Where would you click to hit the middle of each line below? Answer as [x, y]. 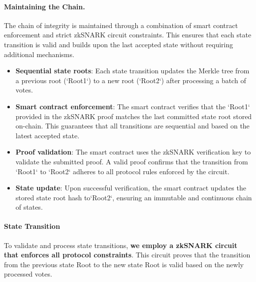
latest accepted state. [48, 135]
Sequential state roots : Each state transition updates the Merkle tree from [132, 71]
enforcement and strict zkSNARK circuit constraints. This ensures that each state [128, 35]
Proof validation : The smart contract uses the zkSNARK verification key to [133, 152]
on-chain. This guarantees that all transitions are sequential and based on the [132, 126]
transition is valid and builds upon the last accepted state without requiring [119, 44]
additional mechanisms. [39, 54]
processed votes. [28, 274]
